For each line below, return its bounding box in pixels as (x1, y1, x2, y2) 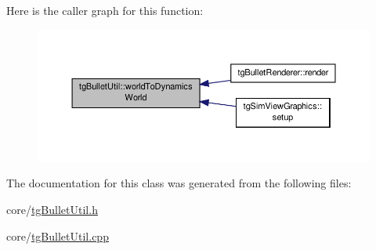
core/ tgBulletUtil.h (6, 201, 98, 218)
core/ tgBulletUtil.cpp (6, 227, 109, 244)
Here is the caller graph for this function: (6, 2, 204, 18)
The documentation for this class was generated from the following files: (6, 175, 352, 191)
